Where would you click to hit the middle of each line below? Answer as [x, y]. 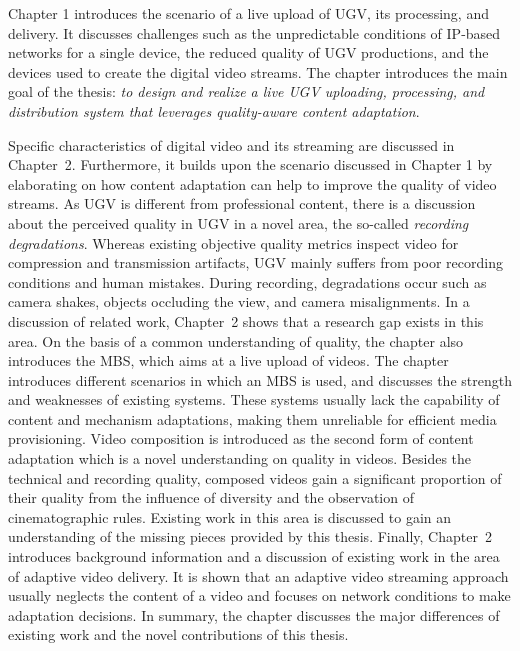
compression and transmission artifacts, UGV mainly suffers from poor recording [255, 262]
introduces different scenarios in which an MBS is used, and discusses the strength [260, 379]
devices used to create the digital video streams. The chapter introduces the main [258, 71]
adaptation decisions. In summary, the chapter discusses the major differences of [254, 614]
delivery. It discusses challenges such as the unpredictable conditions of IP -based [254, 32]
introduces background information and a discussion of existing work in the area [254, 556]
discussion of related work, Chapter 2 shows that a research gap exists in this [246, 320]
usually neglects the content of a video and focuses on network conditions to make [259, 595]
